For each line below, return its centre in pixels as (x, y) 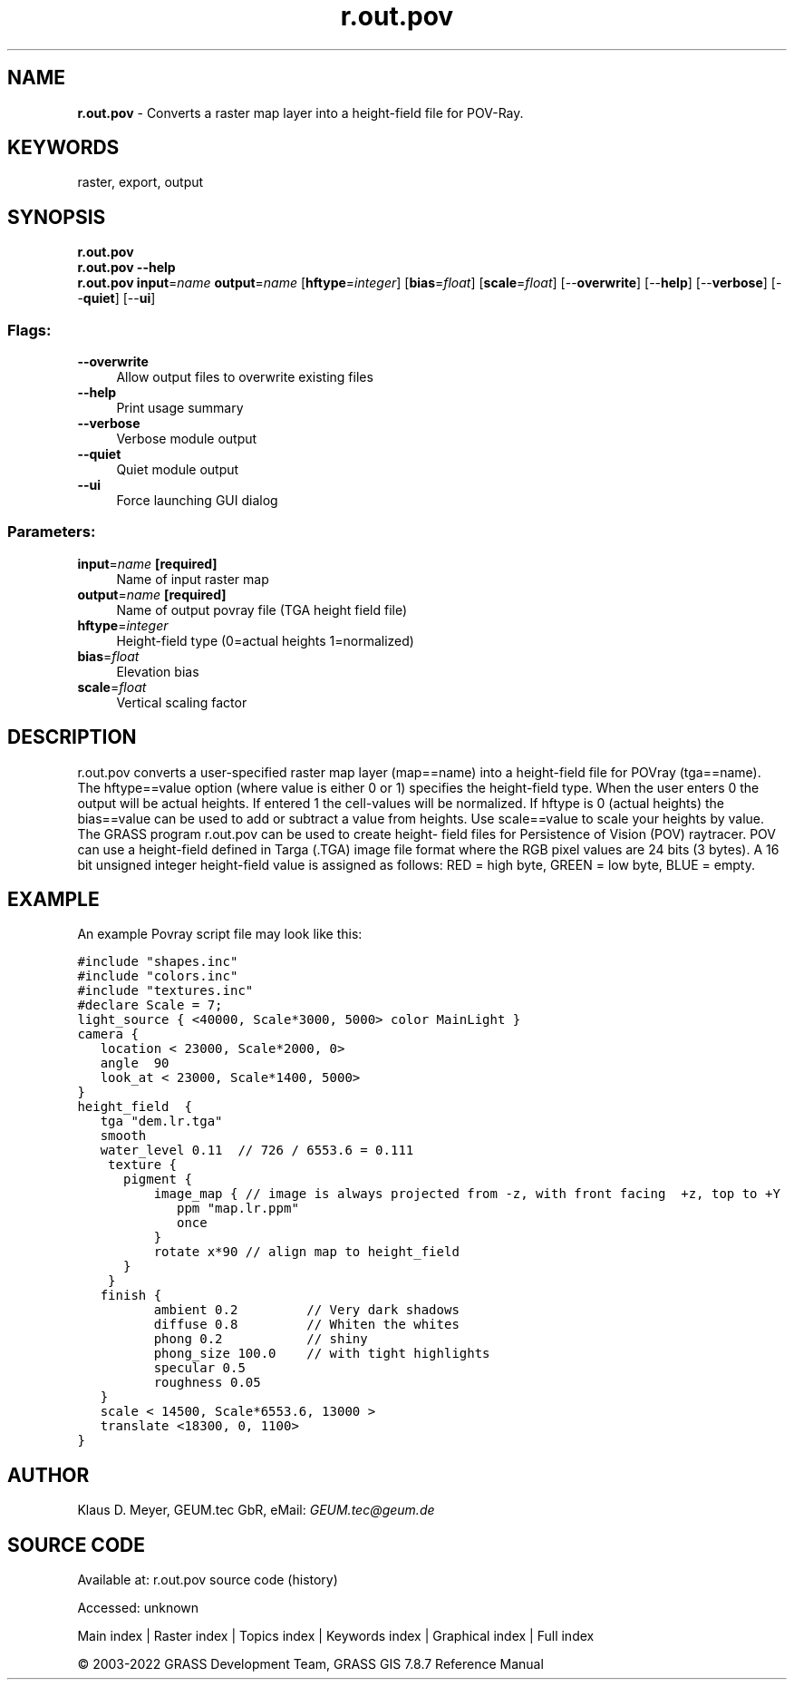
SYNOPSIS (57, 217)
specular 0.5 (199, 1368)
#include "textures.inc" (165, 991)
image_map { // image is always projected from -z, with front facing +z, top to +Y (467, 1194)
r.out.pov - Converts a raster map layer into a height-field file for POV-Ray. (300, 112)
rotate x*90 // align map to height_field (306, 1252)
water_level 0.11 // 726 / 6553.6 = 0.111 (257, 1151)
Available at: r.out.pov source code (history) (208, 1580)
